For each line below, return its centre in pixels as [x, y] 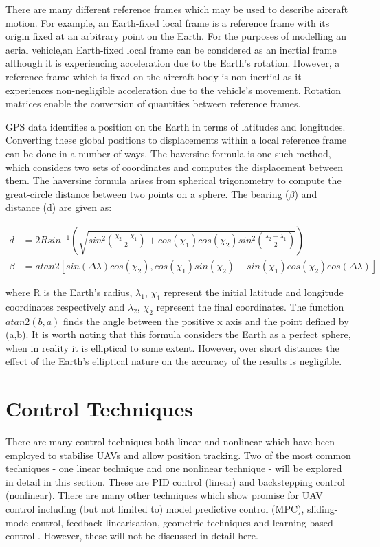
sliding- [323, 509]
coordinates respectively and [65, 306]
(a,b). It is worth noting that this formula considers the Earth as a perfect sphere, [178, 334]
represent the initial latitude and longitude [254, 292]
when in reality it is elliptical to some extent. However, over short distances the [172, 347]
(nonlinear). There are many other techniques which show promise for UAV [164, 495]
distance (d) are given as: [59, 207]
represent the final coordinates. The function [250, 306]
